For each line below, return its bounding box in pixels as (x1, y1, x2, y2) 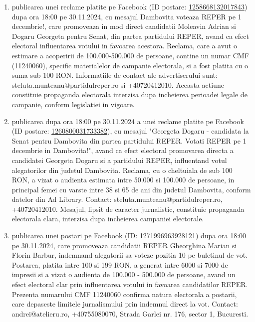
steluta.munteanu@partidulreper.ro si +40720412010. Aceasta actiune (11, 79, 224, 90)
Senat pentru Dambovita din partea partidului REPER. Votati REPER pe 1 (11, 135, 247, 146)
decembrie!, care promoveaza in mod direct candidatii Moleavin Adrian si (11, 21, 236, 31)
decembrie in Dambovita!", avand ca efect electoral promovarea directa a (11, 145, 234, 156)
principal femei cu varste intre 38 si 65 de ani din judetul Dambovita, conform (11, 184, 251, 194)
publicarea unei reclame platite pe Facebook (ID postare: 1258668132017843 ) (11, 1, 248, 11)
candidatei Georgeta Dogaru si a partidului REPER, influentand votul (11, 155, 227, 165)
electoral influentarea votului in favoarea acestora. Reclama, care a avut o (11, 40, 237, 51)
